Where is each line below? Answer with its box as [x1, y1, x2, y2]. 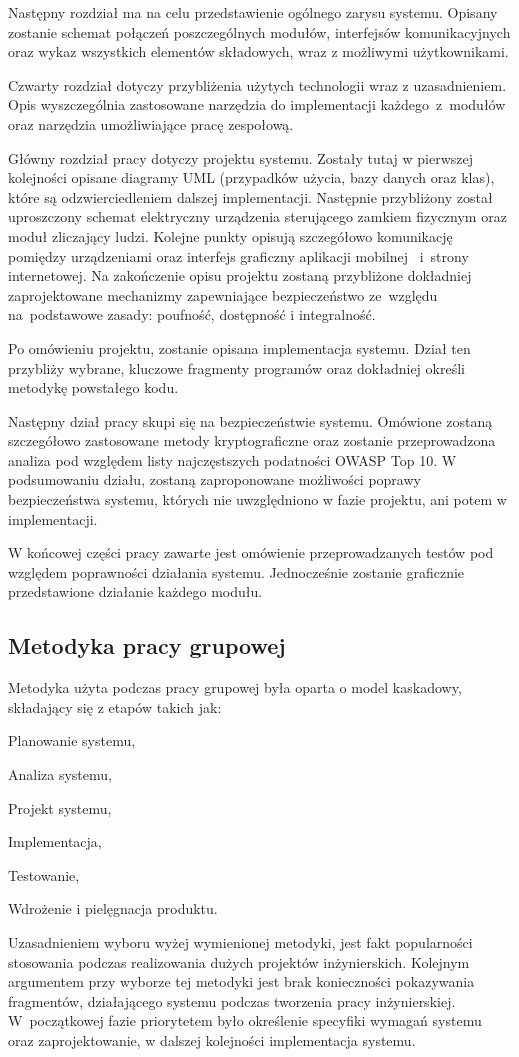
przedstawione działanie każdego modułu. [8, 581, 263, 602]
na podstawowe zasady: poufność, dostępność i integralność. [8, 304, 376, 325]
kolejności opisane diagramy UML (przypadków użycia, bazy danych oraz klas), [8, 167, 495, 188]
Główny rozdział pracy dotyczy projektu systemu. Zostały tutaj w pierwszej [8, 147, 473, 168]
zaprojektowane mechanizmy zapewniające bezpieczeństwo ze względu [8, 284, 438, 305]
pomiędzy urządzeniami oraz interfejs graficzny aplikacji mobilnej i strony [8, 245, 469, 266]
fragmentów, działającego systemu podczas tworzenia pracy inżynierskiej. [8, 990, 456, 1011]
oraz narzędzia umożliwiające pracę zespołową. [8, 113, 294, 134]
